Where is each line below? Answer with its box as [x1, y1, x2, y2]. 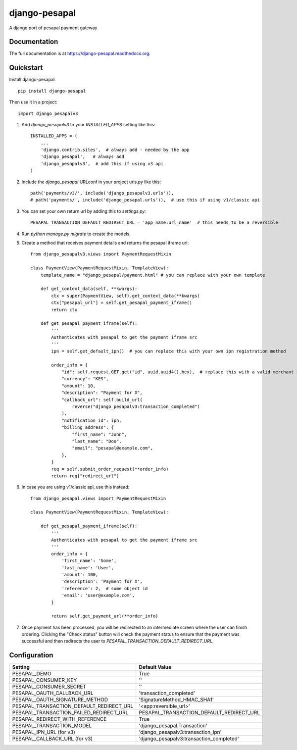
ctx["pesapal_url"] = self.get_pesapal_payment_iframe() [51, 300, 193, 305]
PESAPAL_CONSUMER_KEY [12, 677, 77, 684]
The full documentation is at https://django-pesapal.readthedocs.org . [9, 50, 151, 56]
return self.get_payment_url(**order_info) [51, 613, 158, 619]
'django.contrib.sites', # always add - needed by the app [40, 147, 190, 153]
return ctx [51, 307, 78, 312]
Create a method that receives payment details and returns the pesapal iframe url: [21, 240, 189, 246]
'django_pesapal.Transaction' [139, 722, 207, 729]
